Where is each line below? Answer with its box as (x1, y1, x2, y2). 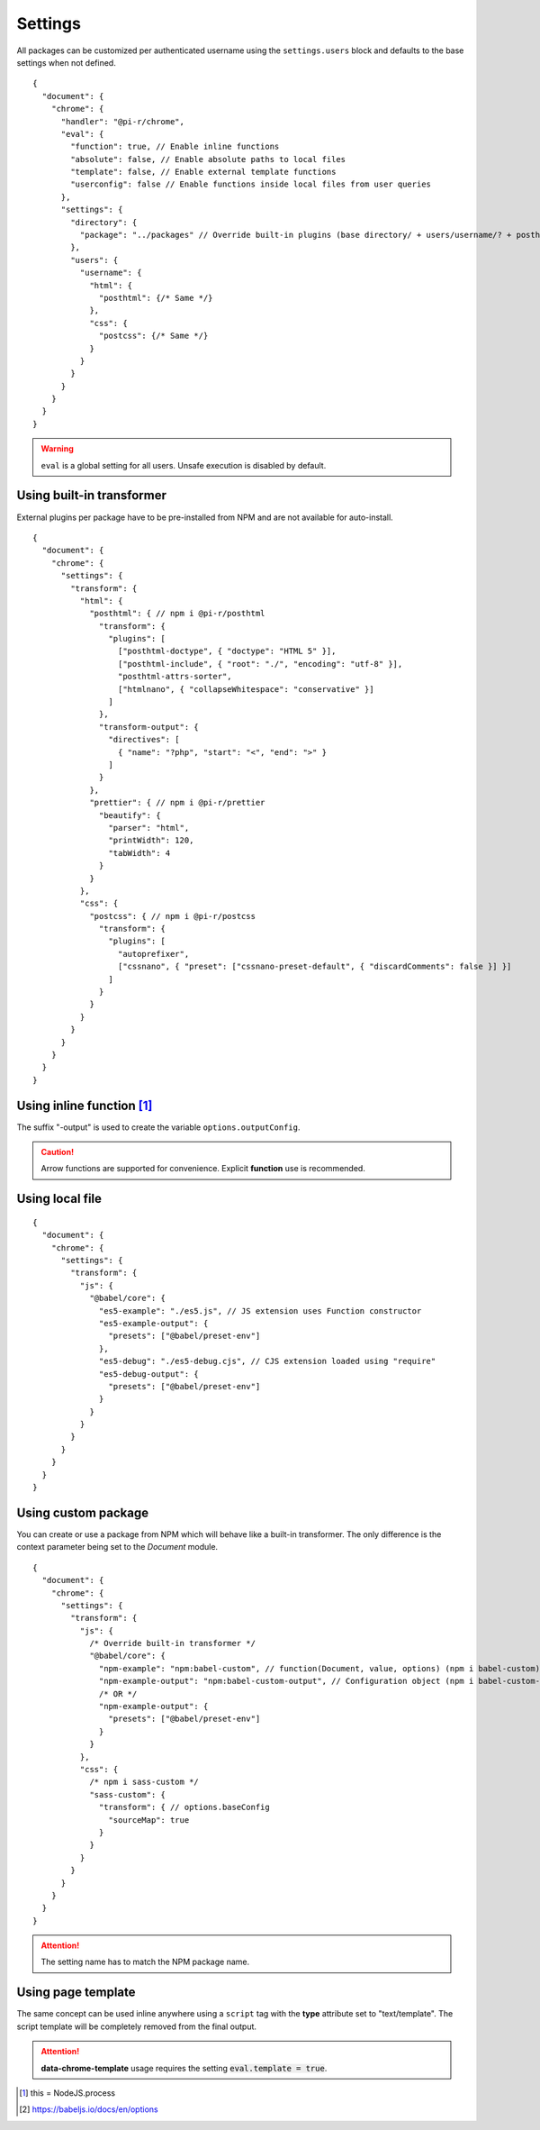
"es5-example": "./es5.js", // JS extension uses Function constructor (99, 1306, 422, 1315)
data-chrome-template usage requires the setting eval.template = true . (40, 2062, 328, 2073)
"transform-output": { (99, 722, 200, 732)
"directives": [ (108, 734, 180, 745)
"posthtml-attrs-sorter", (117, 671, 233, 682)
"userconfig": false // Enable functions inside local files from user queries (70, 179, 432, 189)
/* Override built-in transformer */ (89, 1638, 256, 1649)
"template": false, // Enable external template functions (70, 167, 337, 177)
